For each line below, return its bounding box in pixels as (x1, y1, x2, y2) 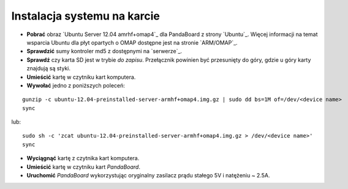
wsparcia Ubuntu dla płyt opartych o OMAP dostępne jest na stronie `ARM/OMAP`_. (26, 39, 238, 46)
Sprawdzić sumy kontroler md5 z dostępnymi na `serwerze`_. (26, 48, 183, 55)
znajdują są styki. (26, 65, 70, 72)
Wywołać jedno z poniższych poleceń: (26, 81, 126, 89)
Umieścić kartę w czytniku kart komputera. (26, 73, 136, 81)
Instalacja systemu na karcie (11, 9, 161, 23)
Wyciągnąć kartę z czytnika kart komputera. (26, 155, 140, 162)
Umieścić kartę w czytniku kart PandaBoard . (26, 163, 141, 171)
